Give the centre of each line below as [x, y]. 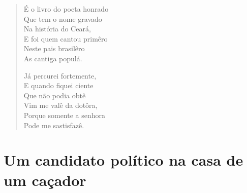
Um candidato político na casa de [123, 160]
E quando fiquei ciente [58, 85]
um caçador [45, 180]
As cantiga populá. [53, 58]
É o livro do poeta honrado [66, 9]
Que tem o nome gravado [63, 18]
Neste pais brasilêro [54, 48]
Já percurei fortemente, [60, 75]
